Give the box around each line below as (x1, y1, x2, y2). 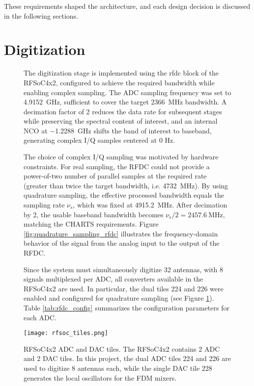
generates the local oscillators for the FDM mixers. (24, 372, 177, 383)
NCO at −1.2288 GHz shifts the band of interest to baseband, (24, 125, 212, 135)
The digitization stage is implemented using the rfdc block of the (24, 68, 219, 78)
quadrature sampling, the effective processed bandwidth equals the (24, 190, 224, 200)
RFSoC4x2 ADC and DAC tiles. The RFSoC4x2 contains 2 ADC (24, 343, 220, 354)
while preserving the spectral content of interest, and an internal (24, 116, 218, 126)
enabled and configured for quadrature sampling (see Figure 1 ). (24, 293, 214, 303)
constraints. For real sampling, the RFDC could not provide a (24, 161, 210, 171)
